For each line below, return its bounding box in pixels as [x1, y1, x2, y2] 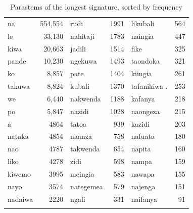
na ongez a [131, 105, 160, 116]
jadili [70, 43, 86, 54]
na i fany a [131, 193, 158, 204]
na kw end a [70, 93, 101, 103]
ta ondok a [131, 56, 160, 66]
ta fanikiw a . [131, 81, 168, 91]
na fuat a [131, 131, 155, 141]
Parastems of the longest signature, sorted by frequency [10, 2, 182, 12]
